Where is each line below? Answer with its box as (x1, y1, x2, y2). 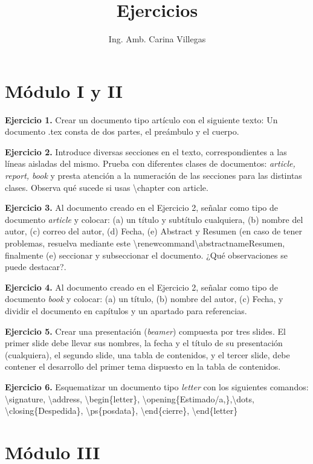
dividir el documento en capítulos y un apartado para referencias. (5, 304, 247, 317)
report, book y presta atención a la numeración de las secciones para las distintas (5, 169, 302, 182)
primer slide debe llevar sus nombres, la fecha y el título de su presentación (5, 337, 283, 349)
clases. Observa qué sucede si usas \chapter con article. (5, 181, 208, 193)
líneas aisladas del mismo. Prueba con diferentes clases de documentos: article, (5, 157, 295, 170)
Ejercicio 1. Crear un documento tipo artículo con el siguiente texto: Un (5, 113, 278, 126)
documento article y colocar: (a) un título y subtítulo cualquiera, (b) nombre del (5, 213, 303, 225)
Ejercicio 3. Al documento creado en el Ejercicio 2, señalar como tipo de (5, 201, 278, 214)
